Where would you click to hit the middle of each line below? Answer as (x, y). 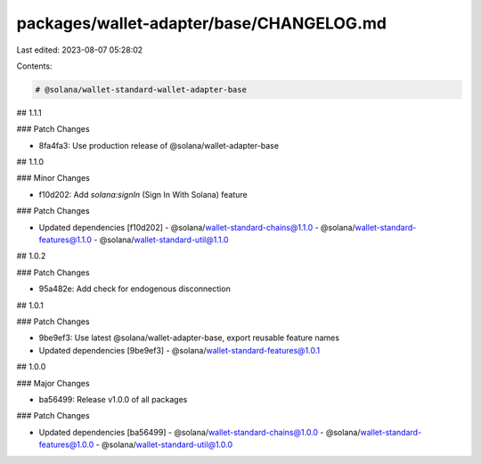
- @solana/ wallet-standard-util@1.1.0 (161, 240)
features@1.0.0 (66, 444)
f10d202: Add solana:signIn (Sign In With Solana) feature (143, 194)
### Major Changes (53, 383)
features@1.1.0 (65, 240)
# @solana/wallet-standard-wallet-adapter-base (141, 90)
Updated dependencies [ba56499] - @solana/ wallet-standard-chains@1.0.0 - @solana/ (200, 432)
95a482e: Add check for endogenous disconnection (135, 289)
